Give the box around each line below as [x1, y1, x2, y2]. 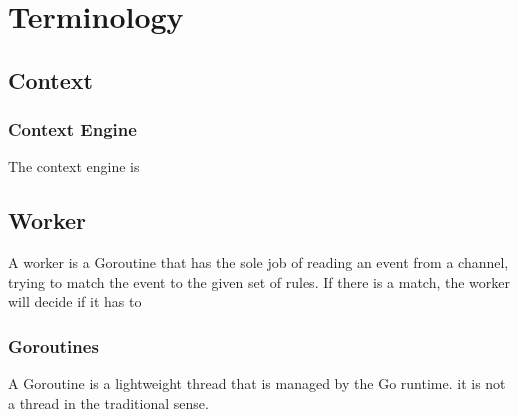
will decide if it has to [8, 291, 142, 312]
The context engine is [8, 156, 140, 177]
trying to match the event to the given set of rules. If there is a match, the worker [8, 271, 511, 292]
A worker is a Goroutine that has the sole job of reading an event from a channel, [8, 252, 509, 273]
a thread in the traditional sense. [8, 392, 209, 413]
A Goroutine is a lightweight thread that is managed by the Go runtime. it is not [8, 373, 506, 394]
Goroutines [8, 333, 99, 358]
